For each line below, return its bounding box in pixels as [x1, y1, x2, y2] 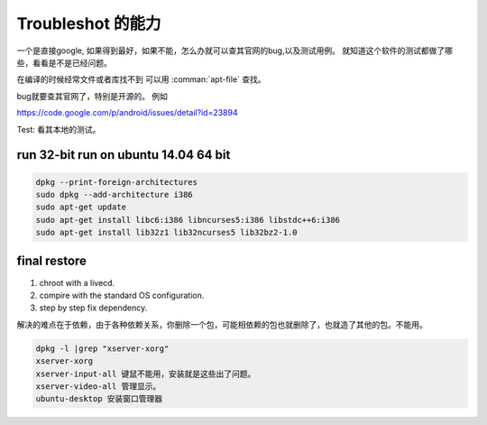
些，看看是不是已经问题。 [16, 57, 112, 68]
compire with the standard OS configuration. [39, 290, 205, 300]
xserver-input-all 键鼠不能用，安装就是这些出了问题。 [35, 368, 256, 379]
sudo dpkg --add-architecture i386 [35, 189, 193, 199]
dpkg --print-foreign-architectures [35, 177, 198, 187]
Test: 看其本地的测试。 [16, 124, 101, 134]
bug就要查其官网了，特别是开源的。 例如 [16, 90, 169, 101]
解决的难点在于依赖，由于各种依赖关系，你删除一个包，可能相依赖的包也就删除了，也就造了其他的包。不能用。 [16, 319, 427, 329]
